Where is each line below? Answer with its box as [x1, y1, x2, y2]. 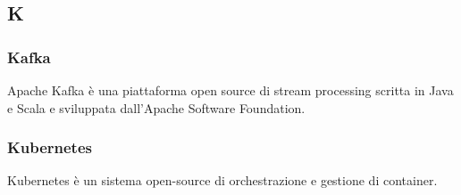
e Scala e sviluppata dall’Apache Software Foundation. [7, 98, 306, 117]
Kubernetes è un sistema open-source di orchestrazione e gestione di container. [7, 171, 438, 190]
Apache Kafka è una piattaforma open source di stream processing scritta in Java [7, 81, 454, 99]
